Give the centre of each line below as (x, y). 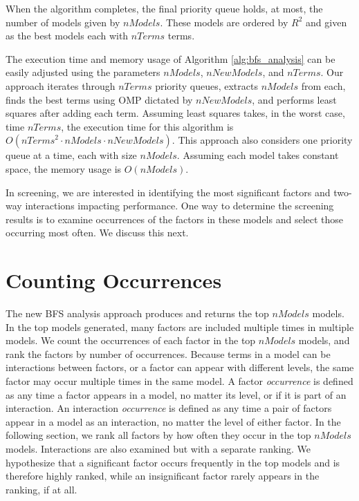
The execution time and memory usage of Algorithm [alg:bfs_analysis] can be (171, 58)
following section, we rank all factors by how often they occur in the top (158, 435)
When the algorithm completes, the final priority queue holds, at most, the (164, 8)
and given (326, 22)
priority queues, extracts (206, 85)
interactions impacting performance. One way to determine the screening (179, 206)
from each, (323, 85)
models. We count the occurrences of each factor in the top (131, 340)
